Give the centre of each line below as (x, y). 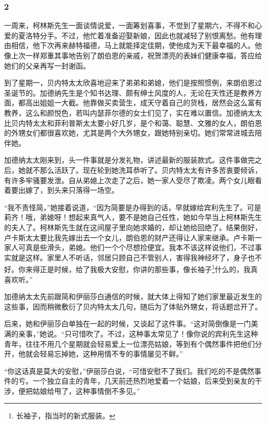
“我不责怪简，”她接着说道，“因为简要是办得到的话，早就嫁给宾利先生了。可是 (133, 207)
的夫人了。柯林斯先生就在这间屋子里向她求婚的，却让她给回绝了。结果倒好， (133, 227)
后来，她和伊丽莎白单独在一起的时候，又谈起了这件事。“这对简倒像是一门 (128, 323)
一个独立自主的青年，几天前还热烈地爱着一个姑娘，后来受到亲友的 (143, 381)
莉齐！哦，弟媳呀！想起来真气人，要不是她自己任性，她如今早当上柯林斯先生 (133, 217)
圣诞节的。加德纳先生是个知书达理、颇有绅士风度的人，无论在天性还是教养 (129, 92)
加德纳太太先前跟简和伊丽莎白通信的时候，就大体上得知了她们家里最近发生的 (133, 296)
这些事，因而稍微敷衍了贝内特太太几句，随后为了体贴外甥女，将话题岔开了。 (133, 306)
